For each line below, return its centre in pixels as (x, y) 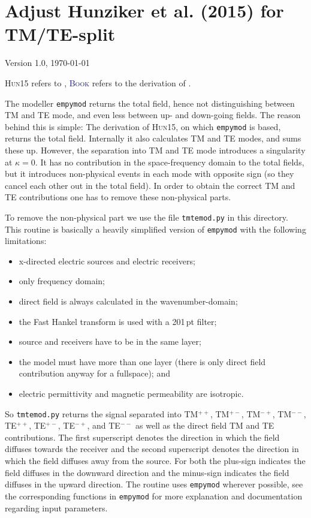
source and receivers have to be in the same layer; (110, 341)
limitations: (26, 241)
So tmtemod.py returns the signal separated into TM (102, 413)
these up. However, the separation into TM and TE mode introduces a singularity (155, 150)
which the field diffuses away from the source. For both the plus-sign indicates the (155, 461)
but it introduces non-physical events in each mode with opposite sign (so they (150, 174)
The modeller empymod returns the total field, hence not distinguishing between (150, 103)
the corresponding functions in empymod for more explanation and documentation (154, 496)
